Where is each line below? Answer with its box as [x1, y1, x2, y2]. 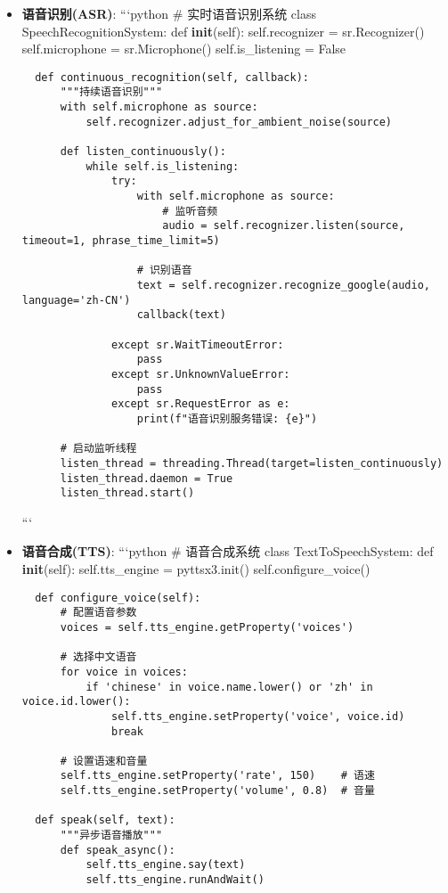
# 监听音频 [162, 204, 218, 217]
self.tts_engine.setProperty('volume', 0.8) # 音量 [60, 784, 375, 798]
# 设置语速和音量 [60, 754, 148, 767]
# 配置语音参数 [60, 606, 137, 619]
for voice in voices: [60, 665, 188, 678]
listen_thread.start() [60, 487, 195, 500]
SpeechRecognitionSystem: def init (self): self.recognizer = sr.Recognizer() [21, 21, 425, 40]
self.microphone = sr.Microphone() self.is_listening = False [21, 39, 346, 58]
